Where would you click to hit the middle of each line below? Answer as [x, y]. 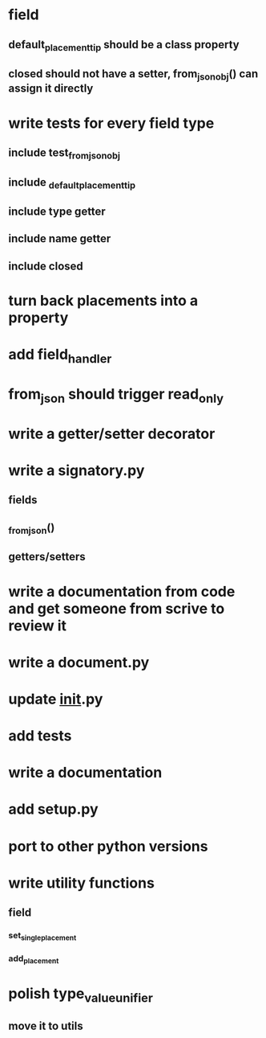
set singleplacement [42, 936]
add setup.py [53, 809]
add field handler [60, 356]
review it [37, 626]
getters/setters [47, 557]
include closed [46, 266]
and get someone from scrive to [117, 608]
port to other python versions [108, 846]
